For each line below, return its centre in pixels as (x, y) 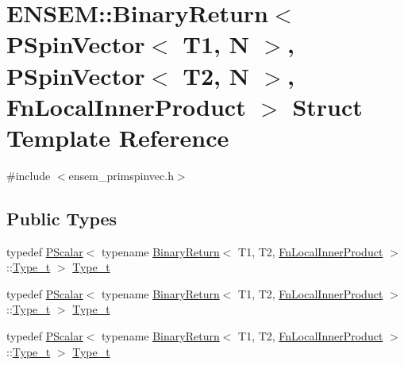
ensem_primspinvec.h (121, 175)
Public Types (62, 218)
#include (29, 175)
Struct (327, 106)
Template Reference (118, 137)
